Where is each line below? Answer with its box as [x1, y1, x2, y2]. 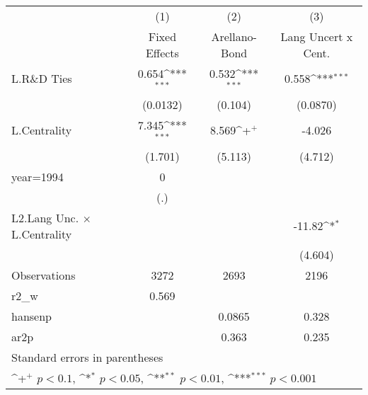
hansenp [11, 307, 52, 324]
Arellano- [211, 28, 257, 45]
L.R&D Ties [11, 70, 72, 87]
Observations [11, 266, 76, 283]
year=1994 [11, 168, 64, 185]
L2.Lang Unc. [11, 209, 79, 226]
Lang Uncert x [280, 28, 353, 45]
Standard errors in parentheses [11, 348, 163, 365]
